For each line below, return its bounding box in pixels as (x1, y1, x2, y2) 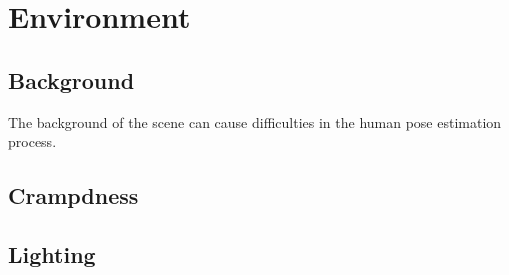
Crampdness (8, 180, 139, 211)
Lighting (8, 238, 96, 269)
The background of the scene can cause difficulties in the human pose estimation (8, 111, 502, 132)
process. (8, 131, 57, 152)
